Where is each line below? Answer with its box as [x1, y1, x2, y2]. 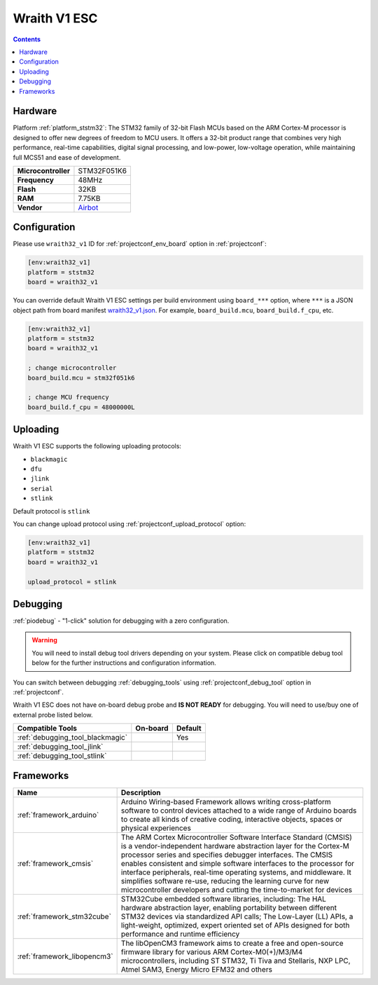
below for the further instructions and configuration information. [31, 659, 216, 667]
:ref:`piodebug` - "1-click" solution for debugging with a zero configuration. [13, 617, 230, 625]
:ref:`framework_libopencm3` [17, 951, 113, 961]
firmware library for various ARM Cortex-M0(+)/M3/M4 [120, 946, 303, 956]
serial [30, 484, 53, 492]
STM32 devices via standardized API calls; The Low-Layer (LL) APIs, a [120, 911, 353, 921]
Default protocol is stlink [13, 507, 90, 515]
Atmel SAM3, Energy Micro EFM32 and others [120, 964, 273, 974]
